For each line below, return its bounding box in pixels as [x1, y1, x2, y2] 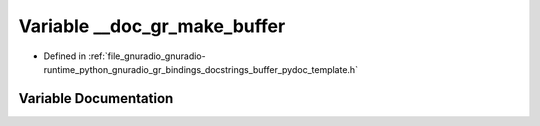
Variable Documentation [18, 90, 174, 107]
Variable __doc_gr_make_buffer [18, 15, 286, 37]
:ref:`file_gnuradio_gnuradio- [88, 50, 206, 62]
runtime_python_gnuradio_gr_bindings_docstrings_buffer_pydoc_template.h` [43, 63, 359, 75]
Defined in [43, 50, 87, 62]
